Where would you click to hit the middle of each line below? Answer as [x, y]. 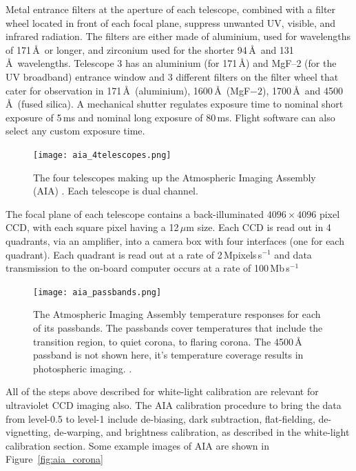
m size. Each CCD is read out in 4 [259, 227]
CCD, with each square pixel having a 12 [92, 227]
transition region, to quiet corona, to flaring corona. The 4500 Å [168, 341]
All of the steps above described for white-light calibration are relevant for [162, 391]
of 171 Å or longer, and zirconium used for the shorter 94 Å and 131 [150, 49]
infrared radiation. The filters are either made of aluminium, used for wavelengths [178, 36]
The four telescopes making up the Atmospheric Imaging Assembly [175, 177]
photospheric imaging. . [83, 368]
